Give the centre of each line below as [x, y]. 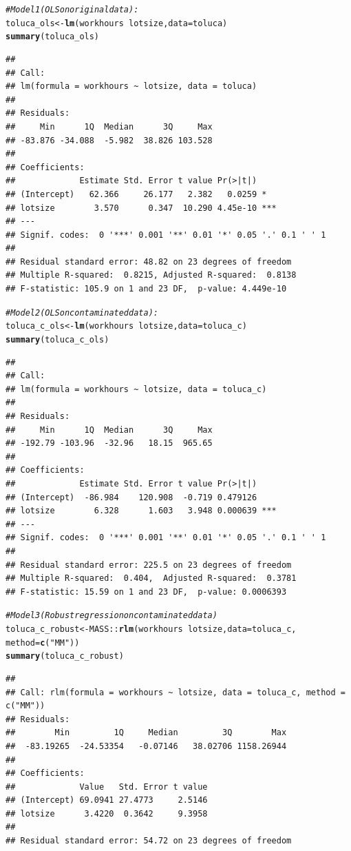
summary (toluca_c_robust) [65, 656]
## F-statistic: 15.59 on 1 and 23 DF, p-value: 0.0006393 [146, 592]
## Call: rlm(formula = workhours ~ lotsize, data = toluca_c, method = [175, 692]
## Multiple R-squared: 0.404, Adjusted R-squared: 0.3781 [151, 578]
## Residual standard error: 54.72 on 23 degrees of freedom [149, 841]
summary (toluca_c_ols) [57, 339]
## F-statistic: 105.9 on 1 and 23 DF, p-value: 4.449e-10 [146, 289]
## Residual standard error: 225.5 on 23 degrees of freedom [149, 565]
